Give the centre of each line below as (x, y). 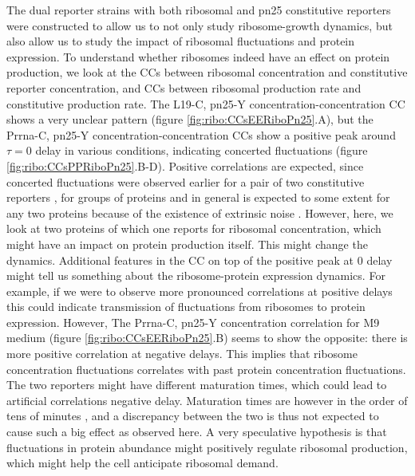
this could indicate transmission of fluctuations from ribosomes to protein (186, 307)
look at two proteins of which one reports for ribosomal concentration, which (194, 228)
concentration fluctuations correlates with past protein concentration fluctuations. (206, 369)
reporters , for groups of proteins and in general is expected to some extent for (198, 197)
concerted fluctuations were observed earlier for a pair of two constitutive (186, 181)
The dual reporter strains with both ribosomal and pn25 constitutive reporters (199, 10)
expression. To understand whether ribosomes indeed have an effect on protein (198, 56)
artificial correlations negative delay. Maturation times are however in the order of (207, 400)
